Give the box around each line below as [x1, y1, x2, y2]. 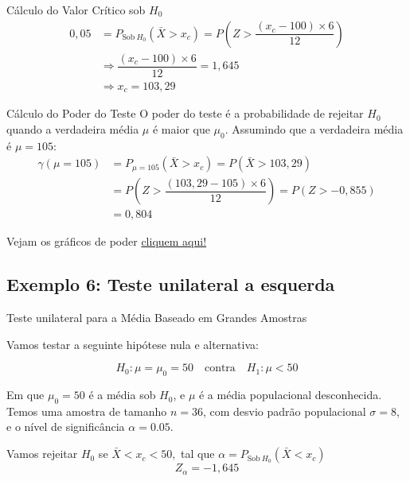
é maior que [152, 120, 210, 137]
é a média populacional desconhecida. [198, 386, 382, 403]
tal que [181, 445, 215, 462]
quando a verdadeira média [6, 120, 139, 137]
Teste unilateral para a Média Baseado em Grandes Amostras [6, 309, 307, 326]
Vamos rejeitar [6, 445, 78, 462]
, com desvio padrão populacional [202, 402, 366, 419]
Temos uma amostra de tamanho [6, 402, 167, 419]
